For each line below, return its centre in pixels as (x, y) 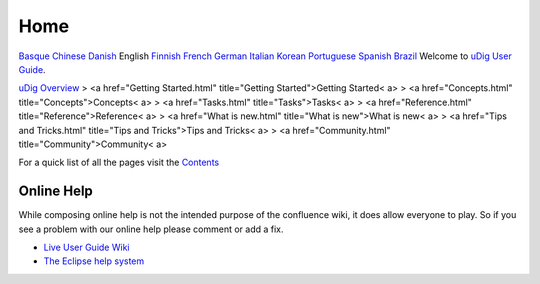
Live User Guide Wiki (86, 247)
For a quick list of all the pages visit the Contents (119, 162)
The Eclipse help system (94, 261)
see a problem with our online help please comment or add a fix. (151, 229)
